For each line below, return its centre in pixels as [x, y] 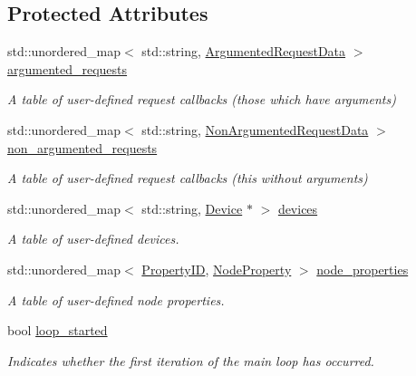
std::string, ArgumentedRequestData [244, 51]
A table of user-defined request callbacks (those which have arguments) [202, 99]
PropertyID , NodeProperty [217, 269]
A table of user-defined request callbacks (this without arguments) [188, 178]
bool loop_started [58, 330]
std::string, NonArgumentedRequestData [255, 129]
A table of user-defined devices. [93, 239]
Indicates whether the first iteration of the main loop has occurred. [191, 360]
